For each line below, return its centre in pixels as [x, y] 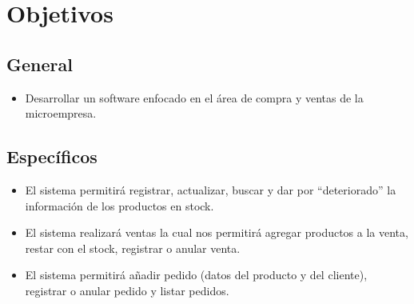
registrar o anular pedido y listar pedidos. [127, 290]
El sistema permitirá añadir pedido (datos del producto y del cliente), [196, 275]
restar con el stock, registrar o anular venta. [133, 248]
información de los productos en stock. [119, 205]
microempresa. [61, 113]
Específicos [52, 156]
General [40, 64]
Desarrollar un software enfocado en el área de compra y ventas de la [194, 97]
